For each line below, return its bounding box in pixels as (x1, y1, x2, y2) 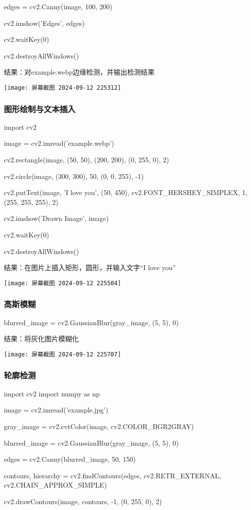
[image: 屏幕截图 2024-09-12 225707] (4, 351, 121, 358)
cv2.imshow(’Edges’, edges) (4, 18, 85, 28)
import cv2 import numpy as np (4, 388, 100, 398)
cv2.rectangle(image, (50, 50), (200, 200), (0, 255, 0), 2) (4, 155, 169, 165)
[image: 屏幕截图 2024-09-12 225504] (4, 279, 121, 287)
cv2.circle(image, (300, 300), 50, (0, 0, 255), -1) (4, 171, 144, 181)
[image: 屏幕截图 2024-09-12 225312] (4, 84, 121, 91)
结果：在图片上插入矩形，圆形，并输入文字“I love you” (4, 262, 176, 273)
